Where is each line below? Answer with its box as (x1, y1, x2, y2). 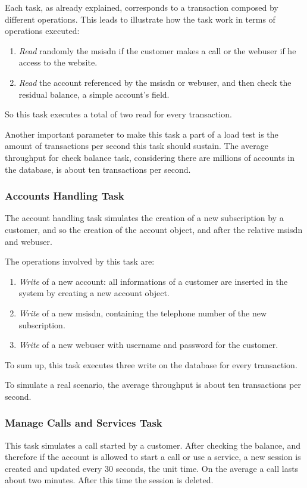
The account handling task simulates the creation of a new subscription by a (5, 212, 284, 224)
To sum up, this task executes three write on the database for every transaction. (5, 358, 297, 371)
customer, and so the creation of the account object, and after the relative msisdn (5, 223, 303, 235)
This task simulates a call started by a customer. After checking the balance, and (5, 439, 301, 451)
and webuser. (5, 235, 52, 247)
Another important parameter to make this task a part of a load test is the (5, 128, 278, 140)
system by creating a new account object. (18, 287, 170, 299)
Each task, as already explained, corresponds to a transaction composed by (5, 1, 278, 13)
